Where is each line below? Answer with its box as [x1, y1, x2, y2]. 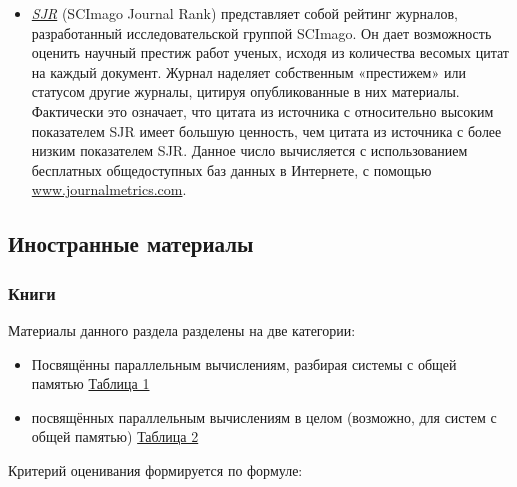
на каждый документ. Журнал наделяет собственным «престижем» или [31, 61, 466, 82]
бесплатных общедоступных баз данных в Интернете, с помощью [31, 159, 432, 180]
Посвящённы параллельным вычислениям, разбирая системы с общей [31, 353, 457, 374]
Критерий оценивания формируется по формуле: [8, 459, 303, 480]
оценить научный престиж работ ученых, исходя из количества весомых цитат [31, 42, 509, 63]
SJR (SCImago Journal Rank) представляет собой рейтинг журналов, [31, 3, 458, 23]
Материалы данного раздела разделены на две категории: [8, 319, 356, 340]
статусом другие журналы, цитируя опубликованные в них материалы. [31, 81, 460, 102]
